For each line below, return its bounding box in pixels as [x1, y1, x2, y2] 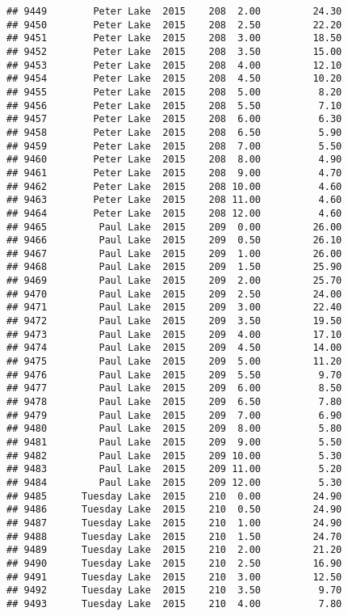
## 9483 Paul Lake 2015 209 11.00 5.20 [6, 463, 342, 475]
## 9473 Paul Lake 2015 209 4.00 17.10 [6, 328, 342, 340]
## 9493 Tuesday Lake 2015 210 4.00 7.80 [6, 597, 342, 610]
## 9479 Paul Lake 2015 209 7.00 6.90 [6, 409, 342, 421]
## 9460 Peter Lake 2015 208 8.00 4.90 [6, 154, 342, 166]
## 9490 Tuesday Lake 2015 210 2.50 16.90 [6, 557, 342, 569]
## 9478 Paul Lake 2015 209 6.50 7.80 [6, 396, 342, 408]
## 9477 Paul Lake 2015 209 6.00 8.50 [6, 382, 342, 394]
